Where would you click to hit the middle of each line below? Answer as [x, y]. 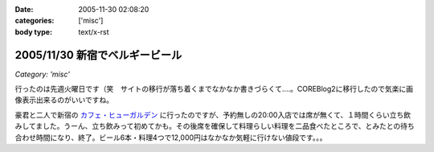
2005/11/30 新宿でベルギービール [98, 55]
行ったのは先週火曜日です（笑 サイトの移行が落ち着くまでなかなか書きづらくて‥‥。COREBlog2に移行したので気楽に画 [214, 89]
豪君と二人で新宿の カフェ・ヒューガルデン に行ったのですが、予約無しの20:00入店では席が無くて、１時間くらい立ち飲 [213, 115]
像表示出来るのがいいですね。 [64, 100]
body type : [33, 31]
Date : [24, 9]
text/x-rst [94, 31]
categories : [35, 21]
